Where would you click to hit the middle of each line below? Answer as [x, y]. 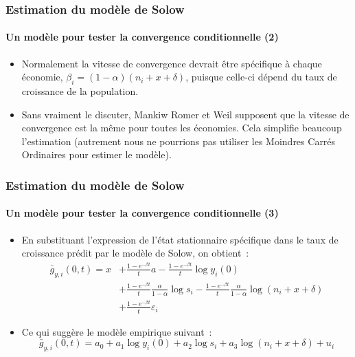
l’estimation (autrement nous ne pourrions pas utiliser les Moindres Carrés [179, 141]
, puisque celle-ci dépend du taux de [261, 77]
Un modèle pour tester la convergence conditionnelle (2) [142, 37]
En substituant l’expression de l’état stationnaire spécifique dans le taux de [180, 239]
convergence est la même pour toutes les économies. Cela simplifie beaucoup [182, 128]
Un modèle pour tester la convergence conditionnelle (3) [142, 213]
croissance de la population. [80, 91]
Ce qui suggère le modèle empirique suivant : [117, 331]
